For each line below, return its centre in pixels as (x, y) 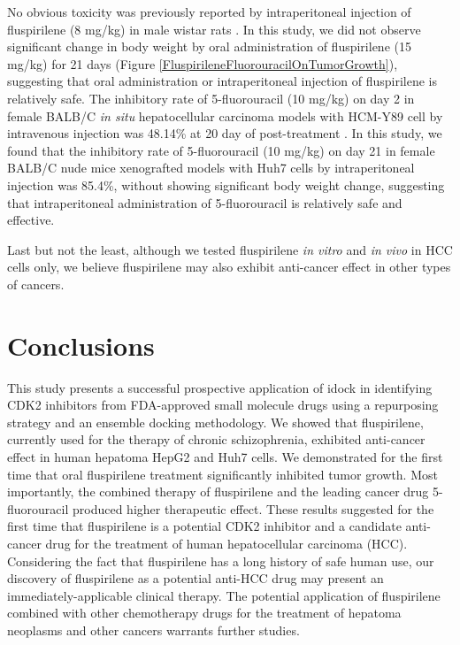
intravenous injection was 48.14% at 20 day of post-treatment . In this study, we (225, 133)
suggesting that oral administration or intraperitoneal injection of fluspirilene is (222, 81)
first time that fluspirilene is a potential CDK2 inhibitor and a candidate (204, 526)
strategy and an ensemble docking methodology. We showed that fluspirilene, (215, 422)
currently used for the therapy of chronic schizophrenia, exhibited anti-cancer (216, 439)
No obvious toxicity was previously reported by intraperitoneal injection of (209, 12)
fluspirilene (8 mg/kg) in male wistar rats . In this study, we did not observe (214, 29)
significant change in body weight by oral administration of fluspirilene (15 (209, 46)
